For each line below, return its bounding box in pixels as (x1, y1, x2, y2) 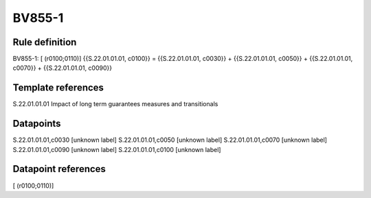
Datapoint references (12, 163, 106, 175)
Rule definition (12, 36, 77, 48)
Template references (12, 82, 104, 94)
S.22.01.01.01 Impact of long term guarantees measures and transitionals (12, 100, 218, 108)
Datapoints (12, 118, 61, 129)
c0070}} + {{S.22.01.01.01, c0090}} (12, 64, 113, 72)
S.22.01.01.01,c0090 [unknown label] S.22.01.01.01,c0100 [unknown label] (12, 145, 221, 153)
